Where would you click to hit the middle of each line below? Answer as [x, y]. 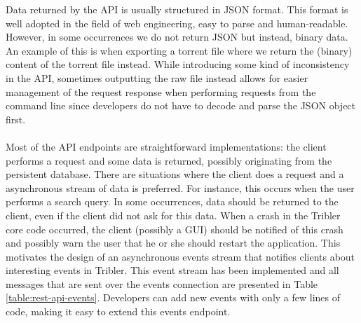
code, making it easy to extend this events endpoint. [118, 311]
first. [16, 119]
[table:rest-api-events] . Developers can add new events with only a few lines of [173, 297]
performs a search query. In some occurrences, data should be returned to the [172, 201]
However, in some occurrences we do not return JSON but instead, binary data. [177, 37]
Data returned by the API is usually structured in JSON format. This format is [177, 9]
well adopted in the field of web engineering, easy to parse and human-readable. [177, 23]
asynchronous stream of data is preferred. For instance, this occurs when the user [180, 187]
